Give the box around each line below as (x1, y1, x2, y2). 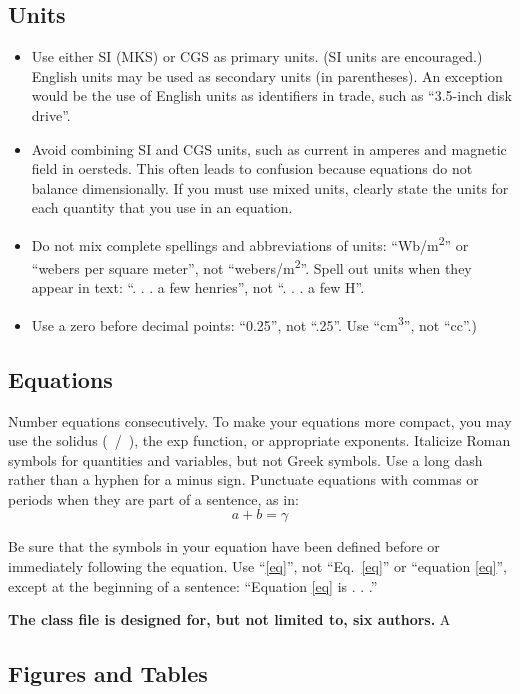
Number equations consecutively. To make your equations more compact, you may (8, 410, 512, 431)
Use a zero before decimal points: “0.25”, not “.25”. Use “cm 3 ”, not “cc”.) (31, 312, 477, 335)
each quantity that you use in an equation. (31, 197, 293, 218)
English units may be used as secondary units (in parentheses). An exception (31, 65, 503, 86)
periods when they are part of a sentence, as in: (8, 488, 299, 509)
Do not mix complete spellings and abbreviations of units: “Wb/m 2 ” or (31, 231, 469, 255)
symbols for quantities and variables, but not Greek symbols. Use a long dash (8, 449, 483, 470)
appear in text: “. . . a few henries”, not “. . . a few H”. (31, 277, 365, 298)
